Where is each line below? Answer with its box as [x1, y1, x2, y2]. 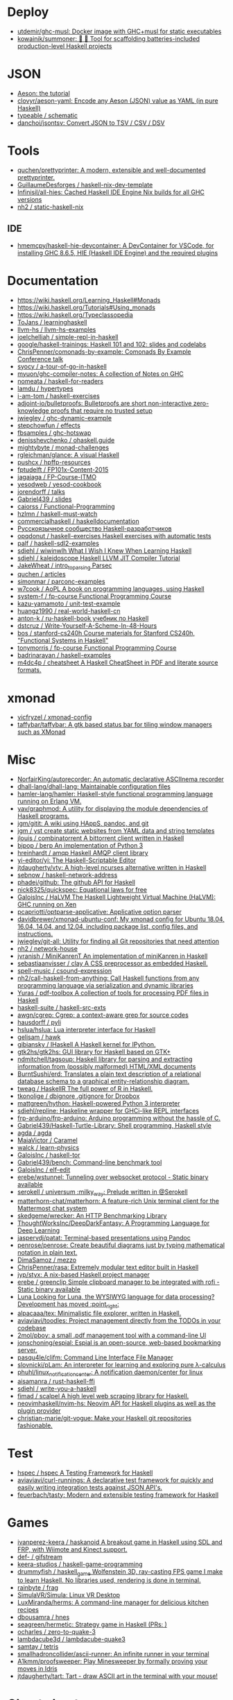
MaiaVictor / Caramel [17, 1136, 78, 1144]
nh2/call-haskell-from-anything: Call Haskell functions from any [17, 974, 200, 982]
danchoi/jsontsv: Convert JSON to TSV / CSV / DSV [17, 119, 165, 127]
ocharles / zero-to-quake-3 [17, 1628, 96, 1636]
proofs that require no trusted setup [51, 406, 153, 415]
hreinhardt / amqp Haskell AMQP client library [17, 849, 148, 857]
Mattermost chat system [17, 1204, 87, 1212]
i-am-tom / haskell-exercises [17, 391, 101, 400]
